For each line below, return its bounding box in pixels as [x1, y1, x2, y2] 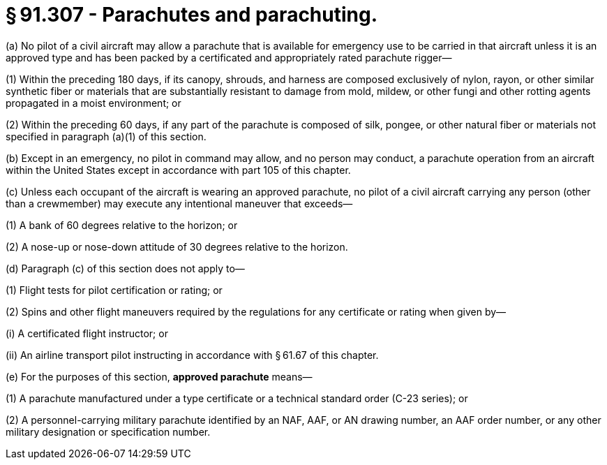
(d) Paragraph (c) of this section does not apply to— [6, 262, 245, 274]
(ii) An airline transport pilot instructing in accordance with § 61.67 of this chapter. [6, 348, 379, 361]
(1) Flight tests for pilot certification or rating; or [6, 283, 223, 296]
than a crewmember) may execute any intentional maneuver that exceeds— [6, 197, 353, 209]
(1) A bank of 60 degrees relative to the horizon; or [6, 219, 238, 231]
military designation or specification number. [6, 425, 211, 438]
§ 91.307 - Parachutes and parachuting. [6, 3, 378, 27]
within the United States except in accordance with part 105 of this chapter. [6, 163, 351, 176]
